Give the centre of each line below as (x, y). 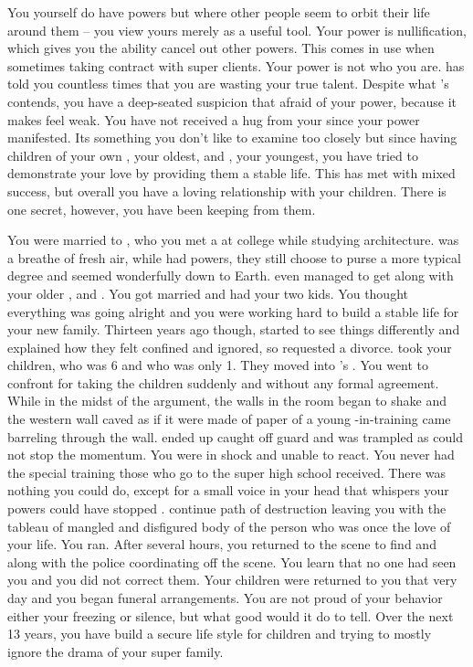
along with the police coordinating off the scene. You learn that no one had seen (232, 561)
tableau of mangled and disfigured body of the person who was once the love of (229, 526)
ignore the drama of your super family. (116, 651)
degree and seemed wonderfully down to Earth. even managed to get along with (231, 275)
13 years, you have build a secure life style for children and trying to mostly (220, 634)
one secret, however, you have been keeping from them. (162, 209)
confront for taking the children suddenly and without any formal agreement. (223, 382)
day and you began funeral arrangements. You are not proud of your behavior (225, 598)
